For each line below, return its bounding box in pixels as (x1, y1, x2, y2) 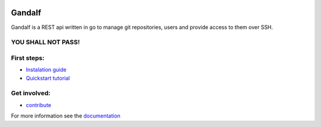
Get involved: (11, 89, 51, 97)
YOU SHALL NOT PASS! (11, 38, 80, 47)
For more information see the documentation (11, 112, 121, 119)
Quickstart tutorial (26, 74, 70, 82)
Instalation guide (26, 66, 67, 73)
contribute (26, 101, 52, 109)
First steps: (11, 54, 45, 62)
